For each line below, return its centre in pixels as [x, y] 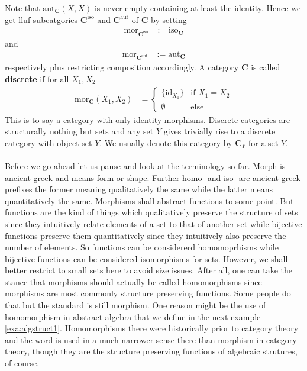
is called [266, 67]
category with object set [49, 142]
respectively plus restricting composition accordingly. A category [122, 67]
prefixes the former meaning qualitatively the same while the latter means [139, 189]
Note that [22, 8]
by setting [169, 19]
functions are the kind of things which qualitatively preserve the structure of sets [151, 212]
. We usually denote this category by [166, 142]
